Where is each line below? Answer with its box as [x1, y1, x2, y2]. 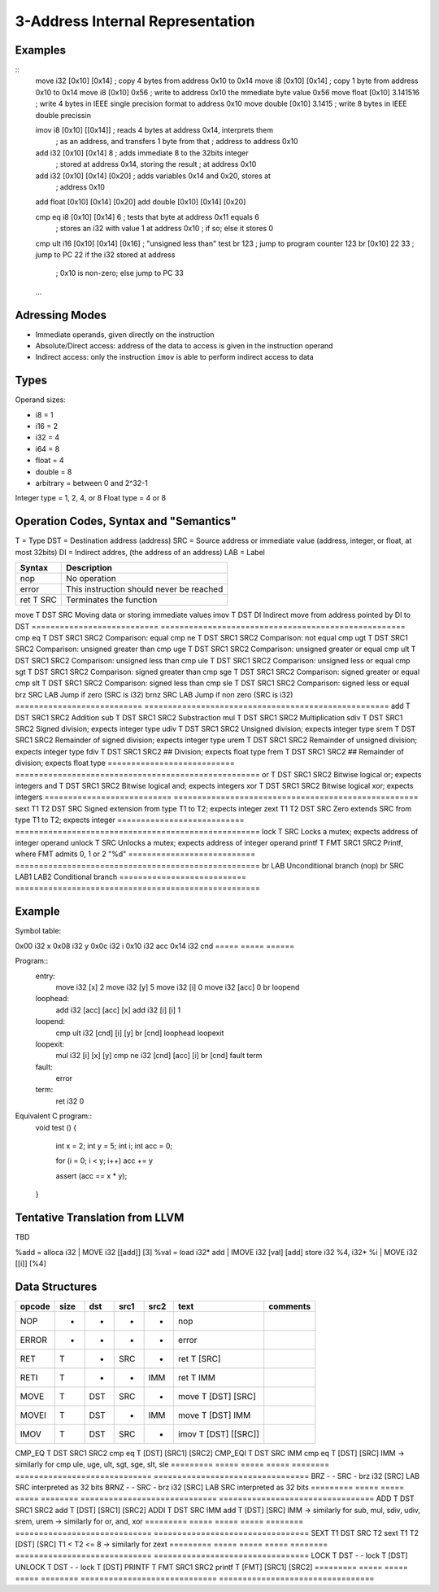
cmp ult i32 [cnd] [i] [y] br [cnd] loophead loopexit [55, 1028, 224, 1038]
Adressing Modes [15, 308, 107, 321]
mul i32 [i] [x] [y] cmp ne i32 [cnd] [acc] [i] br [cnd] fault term [55, 1051, 263, 1061]
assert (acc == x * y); [55, 1170, 128, 1180]
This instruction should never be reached [66, 584, 224, 595]
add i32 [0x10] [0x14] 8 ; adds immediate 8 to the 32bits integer [35, 147, 250, 158]
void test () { [35, 1122, 77, 1132]
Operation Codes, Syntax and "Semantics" [15, 514, 237, 528]
